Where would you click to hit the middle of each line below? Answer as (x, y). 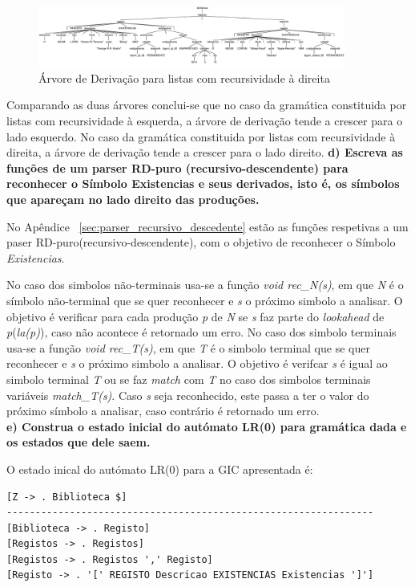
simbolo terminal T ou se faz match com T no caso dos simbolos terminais (189, 379)
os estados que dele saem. (79, 442)
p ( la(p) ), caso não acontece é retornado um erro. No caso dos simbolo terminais (201, 332)
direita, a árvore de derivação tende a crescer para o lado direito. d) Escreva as (205, 152)
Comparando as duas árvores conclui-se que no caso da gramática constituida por (207, 105)
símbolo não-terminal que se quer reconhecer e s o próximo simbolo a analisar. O (205, 300)
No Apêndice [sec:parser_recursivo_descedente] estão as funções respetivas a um (207, 226)
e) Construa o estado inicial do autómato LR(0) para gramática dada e (207, 426)
